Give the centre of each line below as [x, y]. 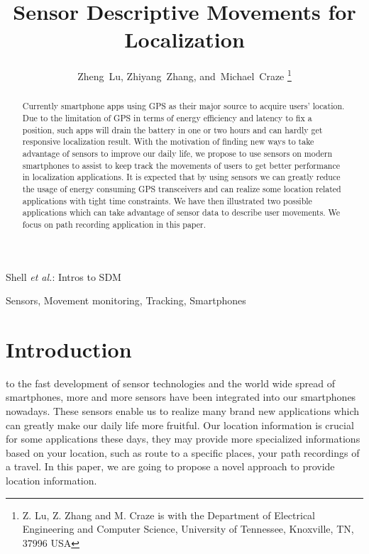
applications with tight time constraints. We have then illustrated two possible [167, 200]
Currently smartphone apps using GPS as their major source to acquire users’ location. [183, 106]
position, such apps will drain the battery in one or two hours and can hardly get [172, 129]
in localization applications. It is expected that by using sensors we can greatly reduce [181, 177]
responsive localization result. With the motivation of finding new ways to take [168, 142]
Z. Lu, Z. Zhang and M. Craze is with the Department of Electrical [169, 515]
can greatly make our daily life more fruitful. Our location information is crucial [180, 425]
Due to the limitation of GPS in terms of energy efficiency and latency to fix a [167, 118]
